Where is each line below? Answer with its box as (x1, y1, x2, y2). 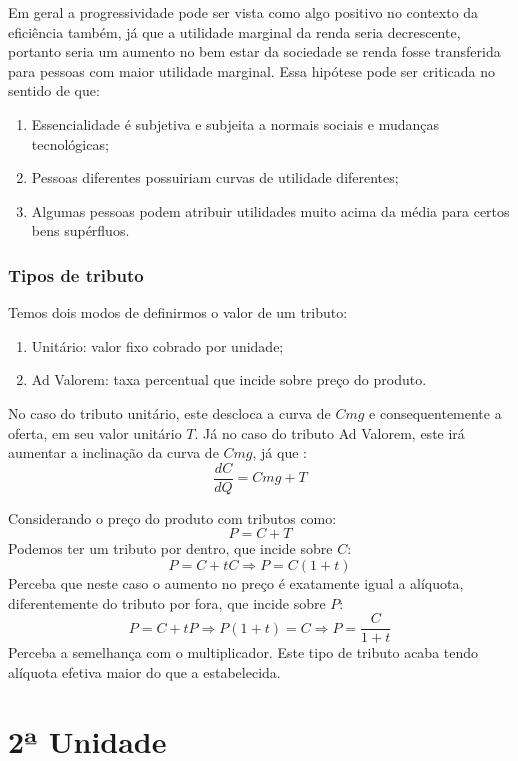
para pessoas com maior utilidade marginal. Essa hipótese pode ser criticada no (8, 60, 496, 81)
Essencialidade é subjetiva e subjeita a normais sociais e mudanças (31, 113, 439, 134)
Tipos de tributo (8, 262, 144, 287)
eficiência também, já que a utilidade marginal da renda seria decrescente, (8, 21, 461, 42)
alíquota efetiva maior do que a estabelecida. (8, 661, 281, 682)
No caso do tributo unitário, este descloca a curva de (8, 402, 331, 423)
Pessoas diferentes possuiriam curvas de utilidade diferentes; (31, 167, 399, 188)
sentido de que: (8, 80, 100, 101)
